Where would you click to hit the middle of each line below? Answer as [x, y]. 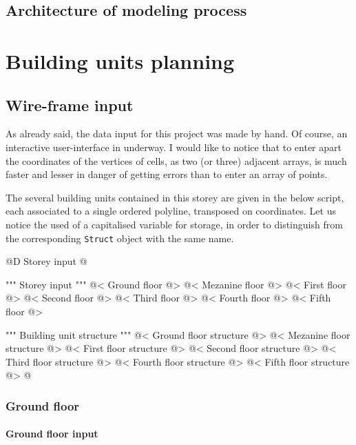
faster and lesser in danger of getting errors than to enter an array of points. [167, 174]
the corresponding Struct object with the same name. [120, 238]
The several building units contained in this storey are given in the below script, [175, 197]
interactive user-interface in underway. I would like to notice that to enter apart [174, 147]
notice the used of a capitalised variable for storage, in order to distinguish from [174, 224]
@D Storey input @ [46, 261]
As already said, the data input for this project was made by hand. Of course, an [177, 133]
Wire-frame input [70, 105]
